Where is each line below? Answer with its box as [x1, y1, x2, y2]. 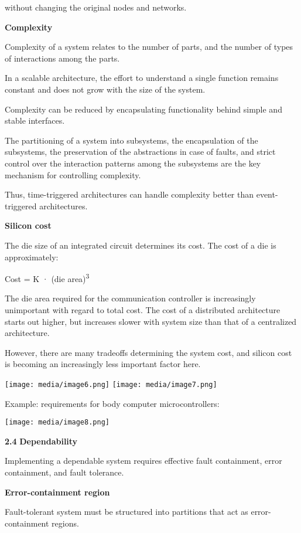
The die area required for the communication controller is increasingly [5, 292, 256, 304]
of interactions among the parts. [5, 52, 120, 64]
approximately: [5, 250, 59, 263]
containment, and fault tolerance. [5, 466, 124, 478]
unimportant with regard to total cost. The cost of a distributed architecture [5, 303, 281, 315]
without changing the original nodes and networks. [5, 1, 187, 13]
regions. [52, 517, 79, 529]
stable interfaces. [5, 114, 65, 127]
